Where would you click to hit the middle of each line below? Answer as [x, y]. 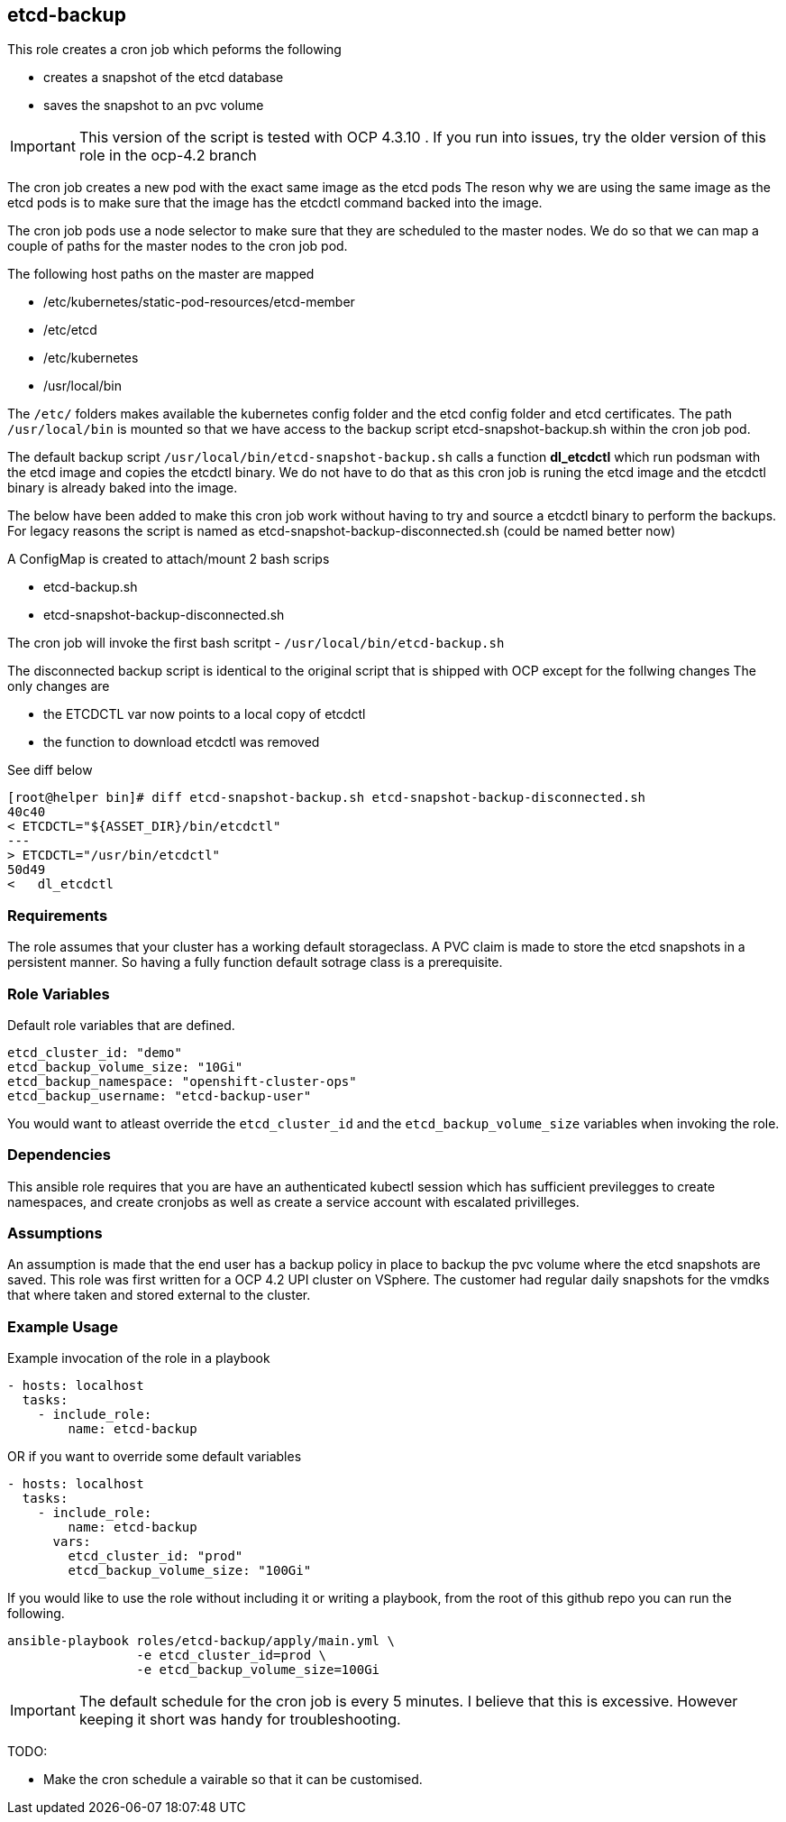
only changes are [59, 686]
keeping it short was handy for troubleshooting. [240, 1720]
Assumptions [55, 1233]
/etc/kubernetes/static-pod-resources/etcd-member [199, 302]
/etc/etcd [70, 330]
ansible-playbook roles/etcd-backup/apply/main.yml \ [201, 1641]
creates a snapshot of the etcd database [164, 78]
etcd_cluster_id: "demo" [95, 1052]
